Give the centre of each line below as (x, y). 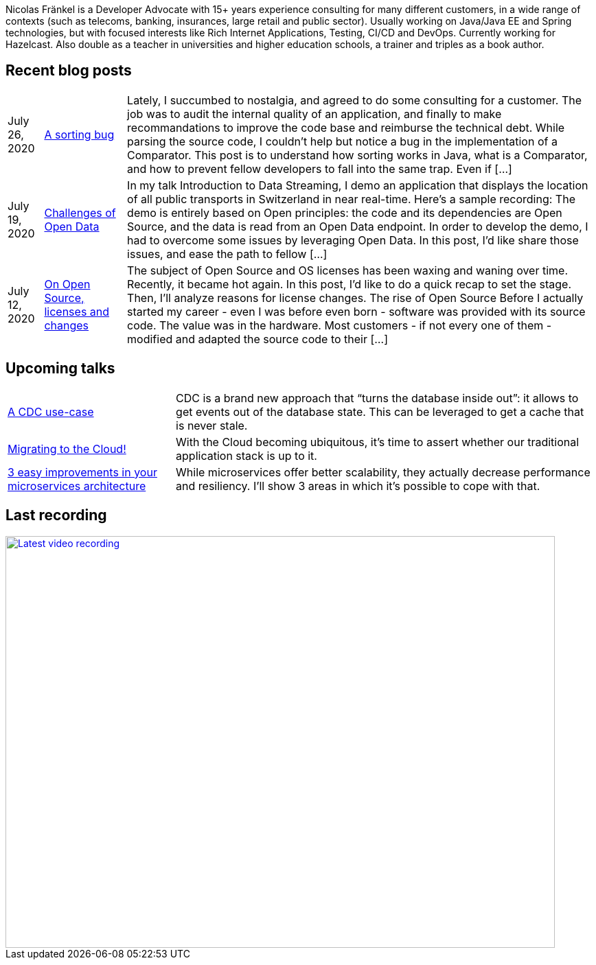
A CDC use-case (51, 411)
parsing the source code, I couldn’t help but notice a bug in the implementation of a (342, 141)
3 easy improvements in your (82, 472)
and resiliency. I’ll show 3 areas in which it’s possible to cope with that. (358, 486)
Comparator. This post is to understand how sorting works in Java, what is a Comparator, (357, 155)
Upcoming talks (60, 369)
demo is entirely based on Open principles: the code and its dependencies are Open (345, 212)
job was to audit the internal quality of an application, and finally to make (314, 114)
